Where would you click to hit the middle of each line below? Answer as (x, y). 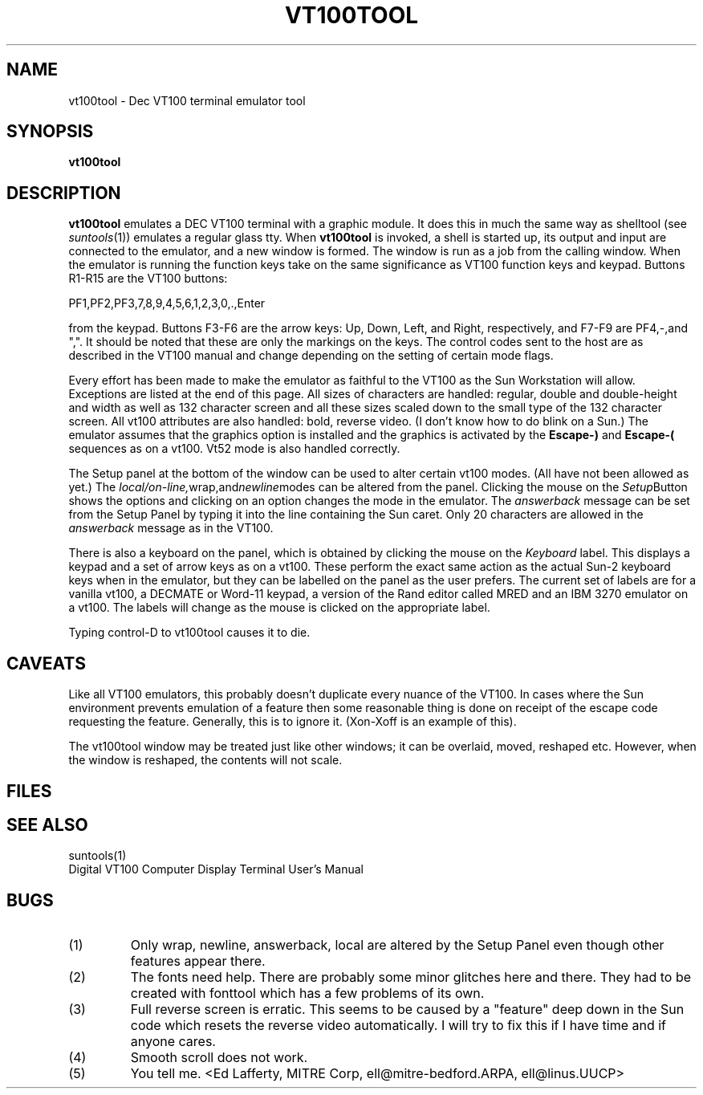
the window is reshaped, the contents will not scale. (205, 760)
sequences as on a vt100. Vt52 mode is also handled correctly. (234, 449)
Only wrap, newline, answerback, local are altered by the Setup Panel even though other (397, 945)
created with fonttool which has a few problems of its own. (307, 993)
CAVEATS (46, 663)
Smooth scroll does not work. (219, 1058)
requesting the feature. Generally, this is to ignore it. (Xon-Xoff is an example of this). (293, 722)
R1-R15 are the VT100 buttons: (148, 279)
